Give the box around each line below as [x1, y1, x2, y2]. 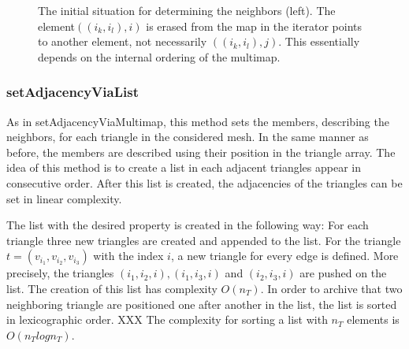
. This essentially [278, 33, 360, 50]
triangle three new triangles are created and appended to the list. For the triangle [6, 232, 401, 248]
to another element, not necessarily [38, 33, 207, 50]
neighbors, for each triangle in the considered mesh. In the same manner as [6, 128, 369, 145]
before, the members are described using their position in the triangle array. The [6, 143, 396, 160]
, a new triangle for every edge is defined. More [170, 247, 399, 264]
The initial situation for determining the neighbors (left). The [38, 2, 336, 18]
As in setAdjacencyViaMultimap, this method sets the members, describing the [6, 113, 389, 129]
